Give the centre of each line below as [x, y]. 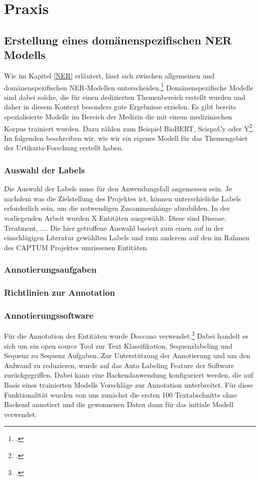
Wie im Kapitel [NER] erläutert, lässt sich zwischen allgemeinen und [109, 75]
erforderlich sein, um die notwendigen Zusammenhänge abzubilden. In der [117, 208]
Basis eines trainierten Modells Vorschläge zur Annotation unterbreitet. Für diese [129, 384]
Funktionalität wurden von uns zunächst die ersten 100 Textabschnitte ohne [121, 394]
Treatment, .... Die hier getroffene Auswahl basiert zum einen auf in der [114, 228]
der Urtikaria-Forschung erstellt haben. [64, 148]
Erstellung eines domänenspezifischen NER [118, 40]
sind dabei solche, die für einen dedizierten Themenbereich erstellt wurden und [125, 97]
